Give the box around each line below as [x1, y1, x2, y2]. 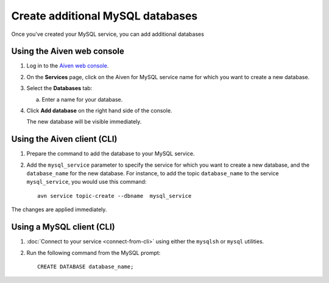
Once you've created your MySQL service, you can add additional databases [11, 30, 204, 38]
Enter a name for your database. [41, 96, 123, 103]
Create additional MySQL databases [11, 9, 198, 23]
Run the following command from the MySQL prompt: [26, 249, 161, 256]
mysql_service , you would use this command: [26, 178, 147, 186]
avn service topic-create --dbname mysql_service [37, 192, 192, 199]
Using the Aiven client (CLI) [11, 134, 118, 144]
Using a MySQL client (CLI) [11, 222, 115, 232]
